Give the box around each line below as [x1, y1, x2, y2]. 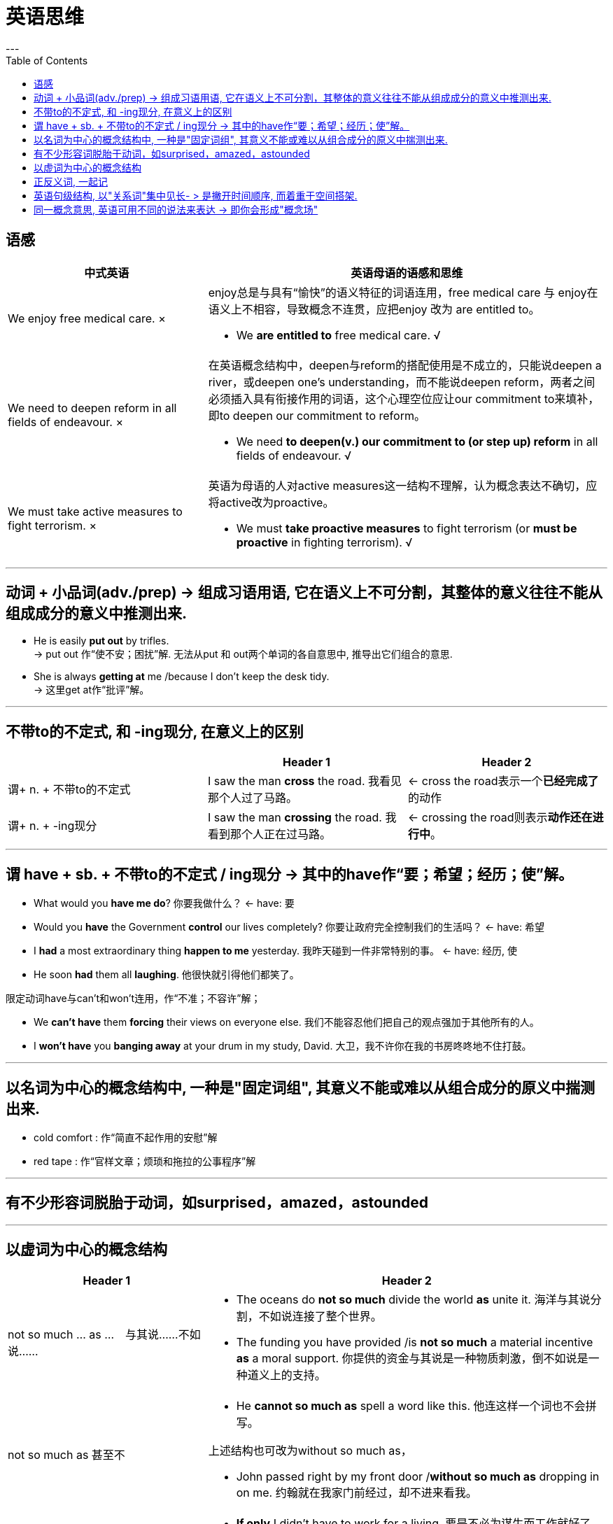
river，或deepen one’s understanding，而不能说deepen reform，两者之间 [208, 374, 596, 389]
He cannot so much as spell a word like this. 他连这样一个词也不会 [236, 1398, 586, 1413]
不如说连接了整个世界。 [258, 1308, 382, 1323]
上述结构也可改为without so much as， [208, 1443, 412, 1458]
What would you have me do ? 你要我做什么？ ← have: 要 [34, 897, 295, 910]
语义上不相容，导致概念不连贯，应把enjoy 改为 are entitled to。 [208, 302, 540, 316]
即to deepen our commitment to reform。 [208, 408, 425, 423]
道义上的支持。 [247, 1367, 326, 1382]
